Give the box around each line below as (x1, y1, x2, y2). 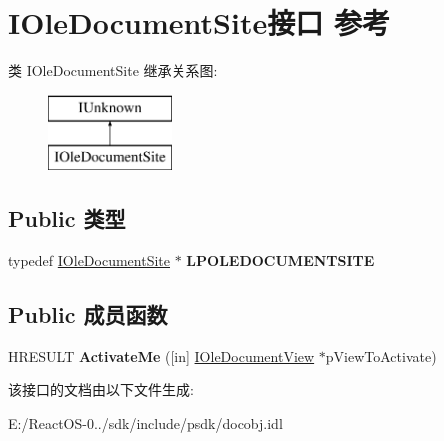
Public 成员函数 (8, 299, 168, 330)
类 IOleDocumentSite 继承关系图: (8, 60, 218, 81)
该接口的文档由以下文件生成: (8, 379, 194, 400)
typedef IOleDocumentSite (8, 250, 170, 271)
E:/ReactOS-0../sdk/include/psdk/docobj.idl (8, 413, 283, 434)
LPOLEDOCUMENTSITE (186, 250, 375, 271)
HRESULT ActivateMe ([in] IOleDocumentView (8, 345, 315, 366)
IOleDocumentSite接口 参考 (8, 2, 390, 43)
